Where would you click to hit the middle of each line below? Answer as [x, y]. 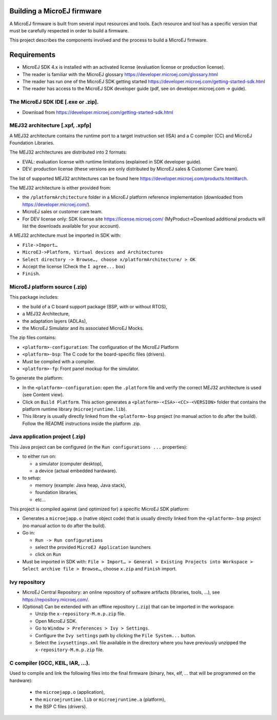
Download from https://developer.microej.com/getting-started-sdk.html [98, 112]
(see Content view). [43, 395]
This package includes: [34, 297]
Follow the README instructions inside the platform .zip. [82, 423]
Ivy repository [27, 582]
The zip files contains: [33, 338]
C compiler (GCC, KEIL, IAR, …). [50, 663]
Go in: [29, 533]
